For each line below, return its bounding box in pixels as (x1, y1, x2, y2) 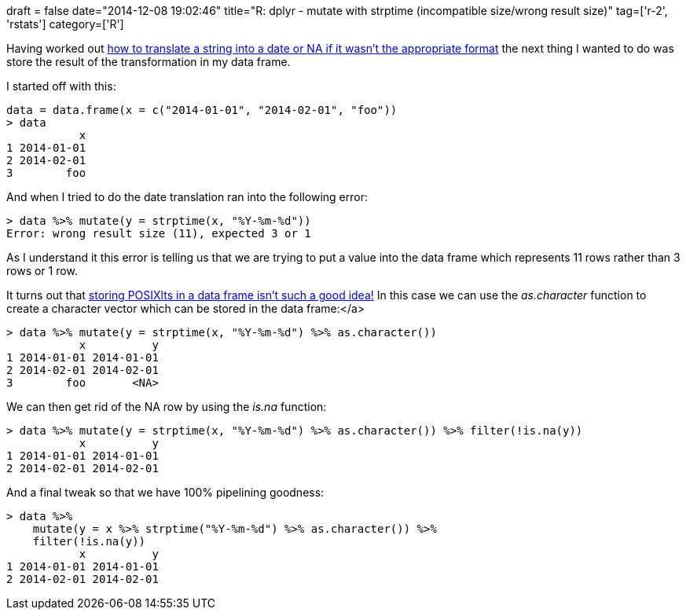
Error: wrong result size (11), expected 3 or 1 (6, 227, 311, 240)
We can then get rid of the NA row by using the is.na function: (6, 400, 327, 413)
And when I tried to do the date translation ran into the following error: (6, 190, 368, 203)
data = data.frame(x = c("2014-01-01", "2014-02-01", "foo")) (6, 104, 398, 116)
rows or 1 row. (6, 264, 78, 277)
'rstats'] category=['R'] (6, 17, 124, 31)
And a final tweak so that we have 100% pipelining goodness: (6, 486, 325, 499)
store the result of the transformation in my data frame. (6, 55, 291, 68)
